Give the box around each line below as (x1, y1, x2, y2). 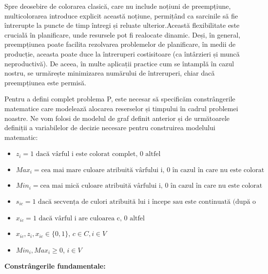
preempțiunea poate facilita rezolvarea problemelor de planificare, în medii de (4, 39, 236, 49)
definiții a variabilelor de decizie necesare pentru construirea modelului (4, 122, 215, 133)
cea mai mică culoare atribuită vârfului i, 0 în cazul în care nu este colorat (40, 182, 263, 190)
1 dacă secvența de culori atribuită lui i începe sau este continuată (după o (32, 198, 256, 205)
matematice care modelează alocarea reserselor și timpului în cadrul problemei (4, 103, 238, 113)
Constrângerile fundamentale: (4, 261, 106, 271)
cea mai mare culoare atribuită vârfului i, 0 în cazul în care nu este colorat (41, 166, 265, 174)
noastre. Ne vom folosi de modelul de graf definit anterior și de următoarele (4, 113, 230, 123)
